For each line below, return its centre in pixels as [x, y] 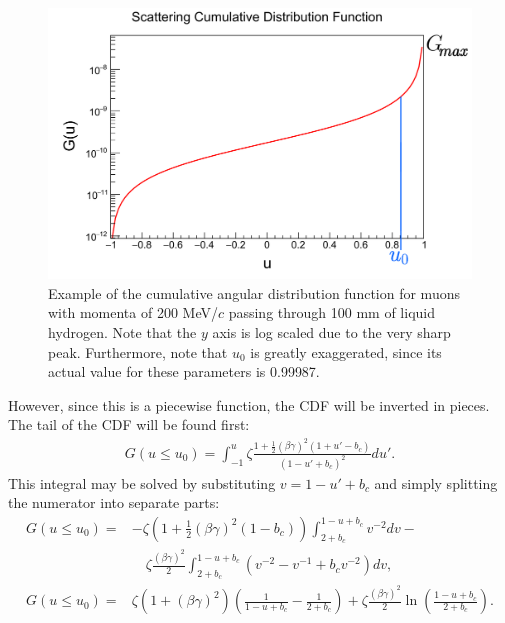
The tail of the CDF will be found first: [129, 424]
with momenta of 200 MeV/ [133, 312]
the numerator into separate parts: [114, 502]
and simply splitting [436, 482]
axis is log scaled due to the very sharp [331, 331]
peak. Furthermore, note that [138, 351]
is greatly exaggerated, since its [346, 351]
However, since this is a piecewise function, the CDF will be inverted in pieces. [249, 404]
